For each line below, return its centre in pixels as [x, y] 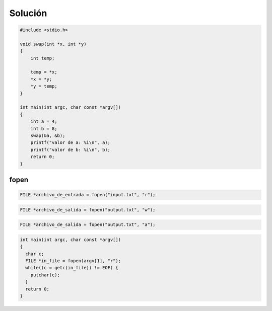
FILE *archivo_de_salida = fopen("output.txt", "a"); [88, 225]
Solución [28, 13]
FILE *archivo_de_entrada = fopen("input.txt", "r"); [88, 195]
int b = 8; [44, 129]
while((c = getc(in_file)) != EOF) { [72, 268]
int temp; [43, 58]
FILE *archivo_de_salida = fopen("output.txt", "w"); [88, 210]
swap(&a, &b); [48, 136]
